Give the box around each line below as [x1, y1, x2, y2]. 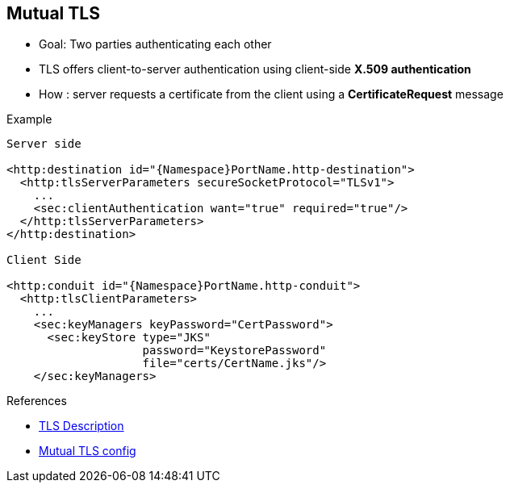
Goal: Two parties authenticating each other [39, 37, 272, 52]
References [6, 394, 67, 408]
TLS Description [39, 419, 124, 433]
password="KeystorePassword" [142, 344, 327, 357]
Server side [6, 137, 82, 151]
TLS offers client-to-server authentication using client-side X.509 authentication [39, 62, 471, 77]
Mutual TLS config [39, 444, 136, 458]
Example [6, 112, 52, 127]
